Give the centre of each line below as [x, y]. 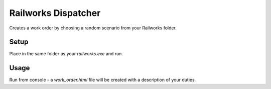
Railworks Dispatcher [55, 13]
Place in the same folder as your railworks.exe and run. [66, 54]
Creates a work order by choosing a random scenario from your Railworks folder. [93, 28]
